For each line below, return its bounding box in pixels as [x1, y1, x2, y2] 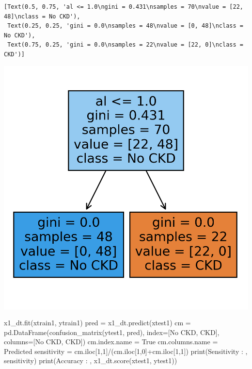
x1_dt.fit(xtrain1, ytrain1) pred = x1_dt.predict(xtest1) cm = [4, 318, 191, 328]
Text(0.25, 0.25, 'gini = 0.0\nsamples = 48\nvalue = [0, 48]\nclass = [7, 22, 243, 30]
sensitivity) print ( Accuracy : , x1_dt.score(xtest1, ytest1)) [4, 355, 177, 366]
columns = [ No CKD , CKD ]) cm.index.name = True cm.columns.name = [4, 336, 218, 347]
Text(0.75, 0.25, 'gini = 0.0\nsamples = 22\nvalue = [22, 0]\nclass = [7, 41, 243, 49]
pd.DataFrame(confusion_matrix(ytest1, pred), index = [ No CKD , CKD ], [4, 327, 220, 337]
